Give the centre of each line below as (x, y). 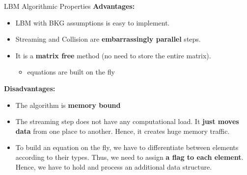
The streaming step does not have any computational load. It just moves (127, 121)
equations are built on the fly (71, 72)
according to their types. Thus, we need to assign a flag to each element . (129, 157)
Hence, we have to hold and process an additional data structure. (114, 166)
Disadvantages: (30, 88)
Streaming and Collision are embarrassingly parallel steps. (108, 39)
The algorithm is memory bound (68, 105)
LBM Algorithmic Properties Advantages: (69, 6)
